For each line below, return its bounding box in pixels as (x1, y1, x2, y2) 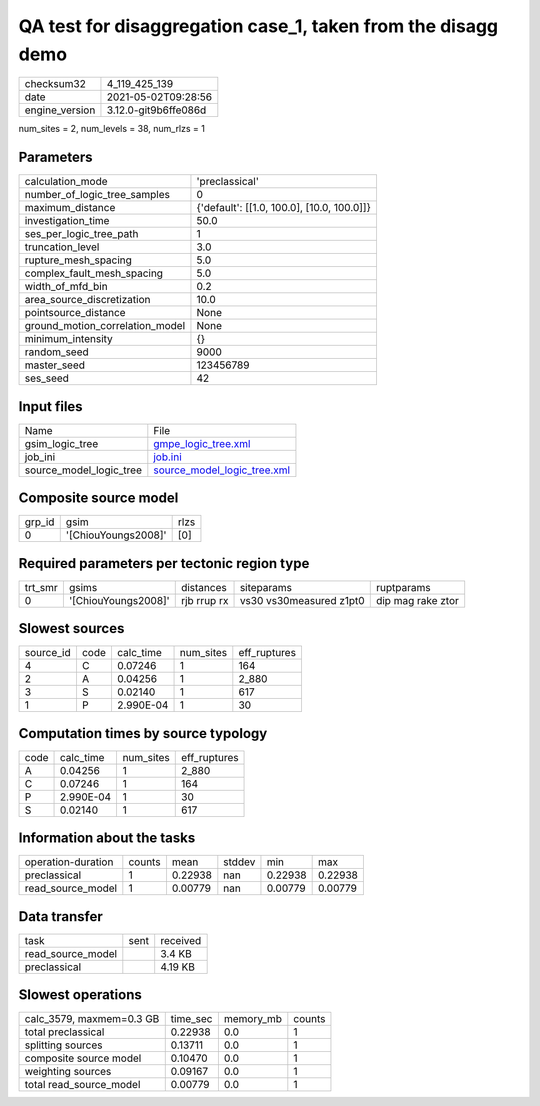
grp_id (24, 515, 55, 529)
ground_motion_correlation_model (24, 319, 186, 333)
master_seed (24, 358, 85, 372)
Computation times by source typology (18, 725, 268, 742)
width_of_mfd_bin (24, 280, 109, 294)
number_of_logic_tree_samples (24, 188, 170, 202)
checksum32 (24, 77, 87, 91)
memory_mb (223, 1012, 283, 1026)
